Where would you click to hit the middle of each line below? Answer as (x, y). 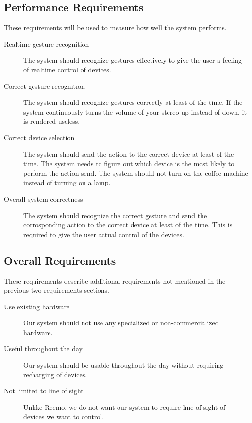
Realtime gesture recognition (47, 43)
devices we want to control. (64, 416)
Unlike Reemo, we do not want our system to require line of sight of (125, 407)
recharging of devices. (55, 374)
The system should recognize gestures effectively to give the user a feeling (133, 60)
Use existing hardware (37, 306)
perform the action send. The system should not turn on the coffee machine (136, 173)
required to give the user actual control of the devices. (104, 234)
